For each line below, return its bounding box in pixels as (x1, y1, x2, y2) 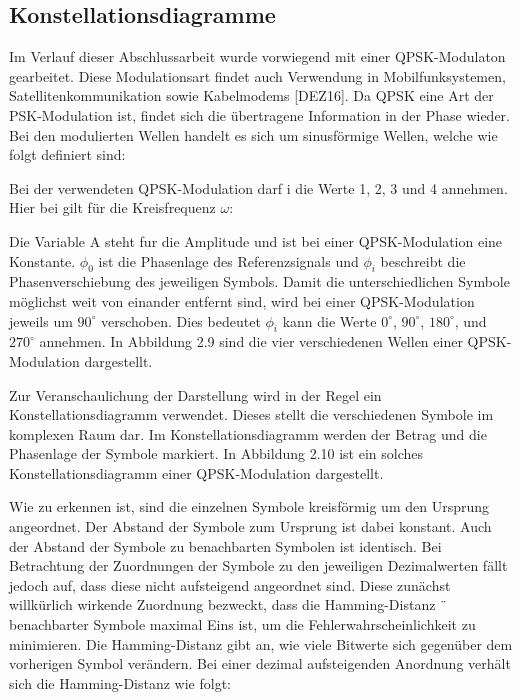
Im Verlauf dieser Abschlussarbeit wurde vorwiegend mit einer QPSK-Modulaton (9, 46, 506, 67)
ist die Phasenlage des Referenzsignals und (98, 250, 359, 271)
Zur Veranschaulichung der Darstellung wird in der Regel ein (9, 384, 382, 405)
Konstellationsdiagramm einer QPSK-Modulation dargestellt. (9, 462, 384, 483)
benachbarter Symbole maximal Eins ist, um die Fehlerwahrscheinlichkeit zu (9, 614, 476, 635)
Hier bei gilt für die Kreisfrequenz (9, 197, 216, 218)
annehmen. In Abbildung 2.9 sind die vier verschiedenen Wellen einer (39, 331, 463, 352)
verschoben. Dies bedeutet (101, 310, 261, 331)
